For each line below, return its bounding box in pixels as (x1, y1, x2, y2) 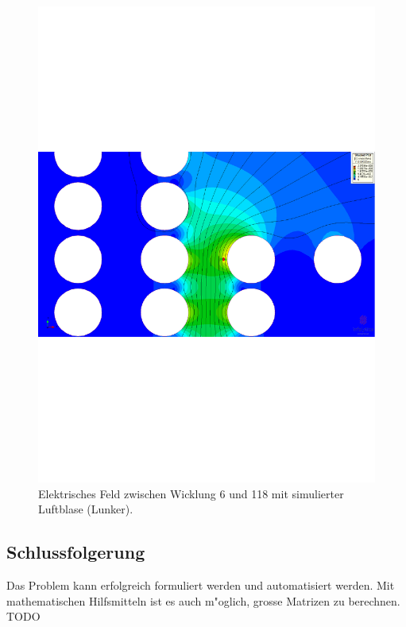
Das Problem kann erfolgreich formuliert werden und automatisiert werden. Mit (6, 577, 395, 594)
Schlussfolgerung (6, 540, 145, 564)
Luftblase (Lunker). (38, 501, 133, 517)
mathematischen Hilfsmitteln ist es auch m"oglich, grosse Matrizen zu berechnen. (6, 592, 400, 609)
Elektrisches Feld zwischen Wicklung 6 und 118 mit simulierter (38, 485, 344, 501)
